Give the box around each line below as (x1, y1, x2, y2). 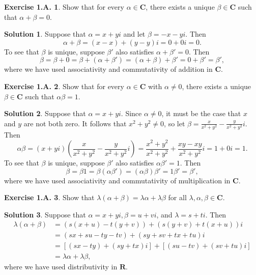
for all (168, 192, 187, 203)
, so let (164, 118, 185, 128)
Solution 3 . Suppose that (4, 209, 86, 219)
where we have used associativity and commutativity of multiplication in (4, 175, 231, 185)
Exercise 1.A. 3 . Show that (4, 192, 95, 203)
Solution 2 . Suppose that (4, 108, 86, 119)
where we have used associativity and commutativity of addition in (4, 64, 213, 74)
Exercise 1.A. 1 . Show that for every (4, 2, 124, 12)
